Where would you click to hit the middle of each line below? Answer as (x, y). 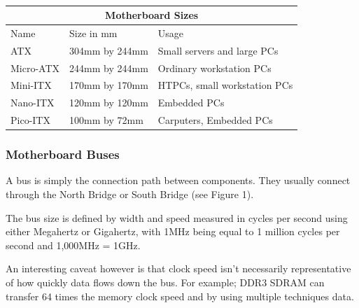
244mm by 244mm (109, 68)
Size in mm (93, 33)
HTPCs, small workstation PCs (225, 85)
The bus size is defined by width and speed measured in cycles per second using (177, 217)
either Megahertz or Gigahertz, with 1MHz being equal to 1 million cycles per (173, 231)
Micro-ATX (35, 68)
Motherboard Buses (63, 154)
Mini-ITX (31, 85)
